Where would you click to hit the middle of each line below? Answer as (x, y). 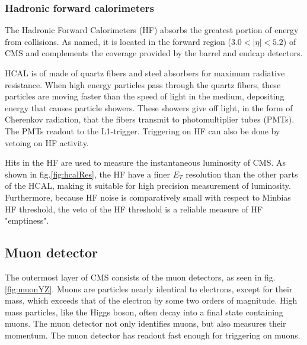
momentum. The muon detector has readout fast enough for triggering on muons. (153, 335)
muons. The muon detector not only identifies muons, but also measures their (145, 323)
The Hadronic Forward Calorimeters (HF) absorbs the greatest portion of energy (152, 30)
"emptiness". (27, 220)
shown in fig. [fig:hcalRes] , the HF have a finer (88, 174)
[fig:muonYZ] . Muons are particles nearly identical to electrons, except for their (149, 288)
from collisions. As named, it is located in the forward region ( (118, 41)
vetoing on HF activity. (47, 142)
